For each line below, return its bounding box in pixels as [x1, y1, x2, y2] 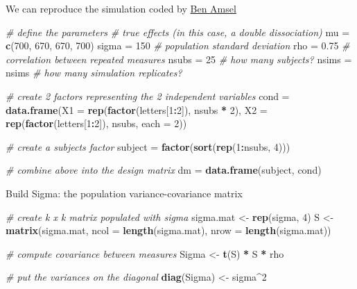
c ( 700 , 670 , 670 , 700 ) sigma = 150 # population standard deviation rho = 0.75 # [6, 38, 350, 53]
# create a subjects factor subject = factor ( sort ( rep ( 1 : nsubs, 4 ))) [6, 139, 290, 154]
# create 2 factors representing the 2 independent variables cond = [6, 88, 290, 103]
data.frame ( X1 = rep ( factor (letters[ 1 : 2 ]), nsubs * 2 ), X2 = [6, 102, 268, 117]
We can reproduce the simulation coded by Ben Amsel [6, 1, 236, 15]
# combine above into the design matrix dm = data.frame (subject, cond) [6, 163, 322, 177]
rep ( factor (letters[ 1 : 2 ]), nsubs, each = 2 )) [6, 116, 187, 131]
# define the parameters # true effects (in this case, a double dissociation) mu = [6, 24, 350, 39]
